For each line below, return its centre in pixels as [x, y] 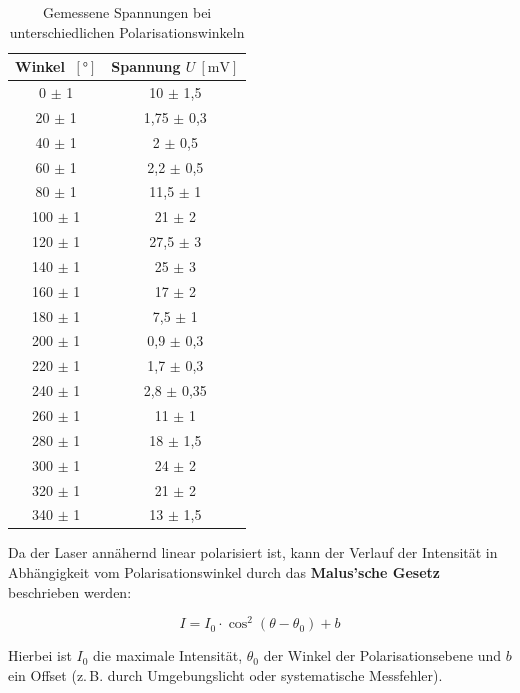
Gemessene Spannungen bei [127, 12]
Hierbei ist [40, 655]
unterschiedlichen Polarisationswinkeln [127, 31]
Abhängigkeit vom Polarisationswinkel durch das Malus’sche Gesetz [224, 572]
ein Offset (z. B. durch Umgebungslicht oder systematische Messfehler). [225, 674]
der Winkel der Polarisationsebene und [382, 655]
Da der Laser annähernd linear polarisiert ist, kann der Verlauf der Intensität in [253, 552]
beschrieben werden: [70, 591]
